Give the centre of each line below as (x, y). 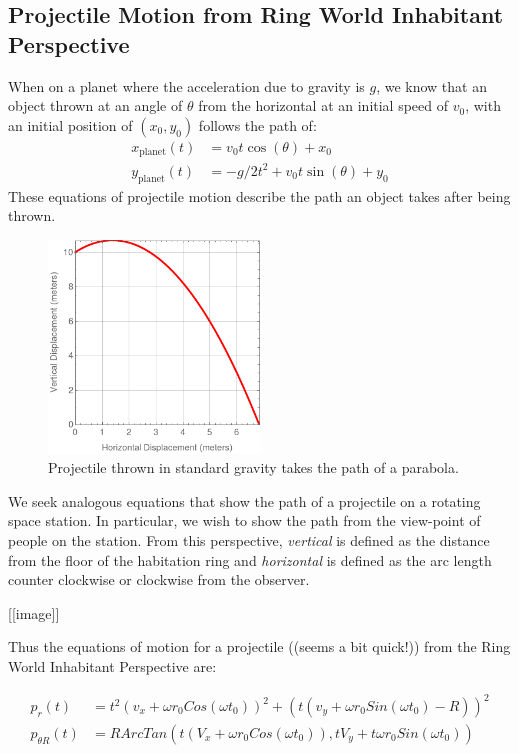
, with (483, 105)
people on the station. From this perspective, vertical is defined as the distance (249, 539)
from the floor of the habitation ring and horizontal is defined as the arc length (250, 559)
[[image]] (34, 612)
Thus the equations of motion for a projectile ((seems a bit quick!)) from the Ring (259, 646)
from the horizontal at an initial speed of (323, 105)
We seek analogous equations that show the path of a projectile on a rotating (244, 500)
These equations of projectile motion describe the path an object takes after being (259, 195)
